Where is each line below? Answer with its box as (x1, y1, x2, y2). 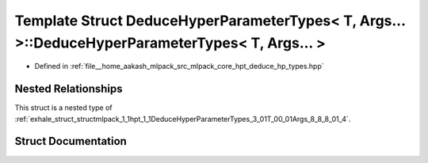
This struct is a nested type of (14, 103, 113, 112)
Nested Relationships (14, 82, 123, 96)
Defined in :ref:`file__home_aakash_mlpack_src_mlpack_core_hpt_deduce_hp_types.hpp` (34, 62, 324, 71)
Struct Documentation (14, 135, 127, 148)
